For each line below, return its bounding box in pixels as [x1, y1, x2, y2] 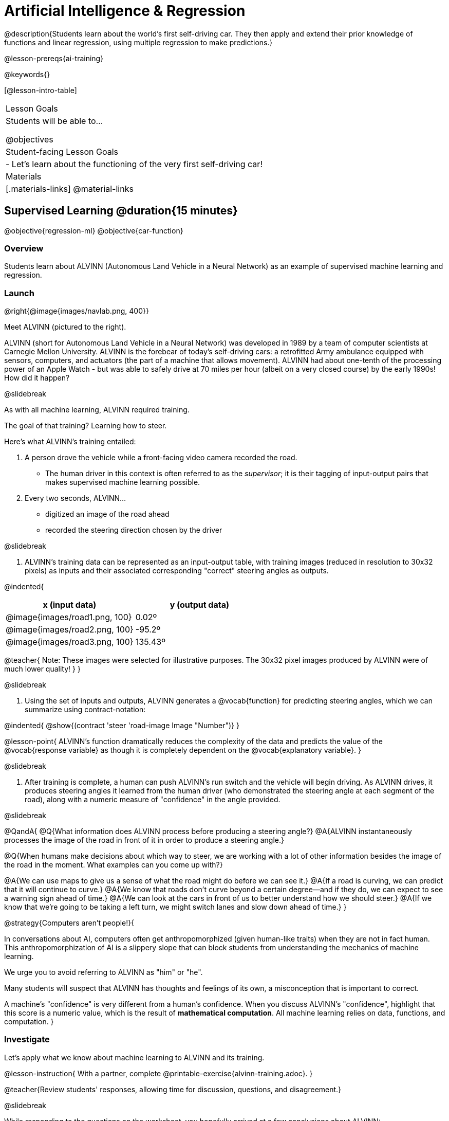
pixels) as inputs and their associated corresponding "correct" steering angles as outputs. [25, 566, 329, 575]
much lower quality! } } [4, 664, 81, 674]
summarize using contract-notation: [25, 705, 146, 714]
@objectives [6, 134, 53, 144]
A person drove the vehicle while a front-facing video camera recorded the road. [25, 453, 297, 462]
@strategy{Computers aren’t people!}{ [4, 918, 135, 928]
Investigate [4, 1034, 50, 1045]
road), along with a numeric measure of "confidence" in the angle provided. [25, 795, 280, 804]
